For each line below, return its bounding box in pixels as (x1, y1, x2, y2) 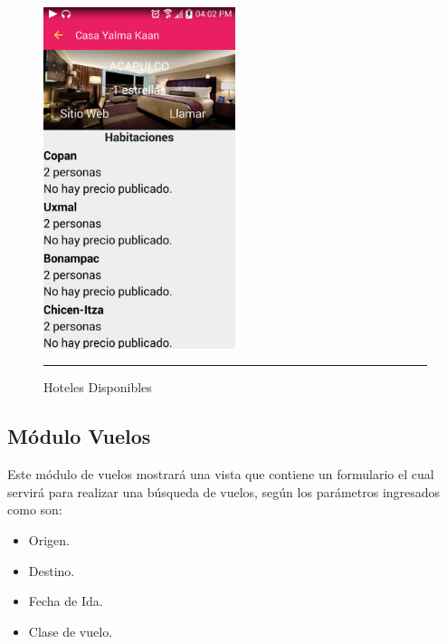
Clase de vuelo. (28, 621, 113, 640)
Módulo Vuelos (7, 422, 151, 450)
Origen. (28, 531, 70, 550)
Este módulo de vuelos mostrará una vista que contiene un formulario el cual (7, 465, 434, 484)
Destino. (28, 561, 75, 580)
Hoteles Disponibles (43, 378, 152, 397)
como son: (7, 500, 62, 519)
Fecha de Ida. (28, 591, 103, 610)
